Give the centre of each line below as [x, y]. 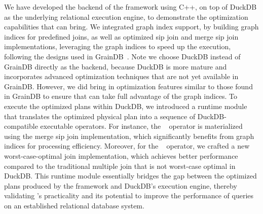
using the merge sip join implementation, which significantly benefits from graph [129, 136]
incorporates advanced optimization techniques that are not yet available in [121, 76]
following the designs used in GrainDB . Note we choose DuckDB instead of [122, 56]
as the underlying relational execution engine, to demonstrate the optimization [126, 16]
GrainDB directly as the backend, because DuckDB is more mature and [116, 66]
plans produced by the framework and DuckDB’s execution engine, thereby [121, 185]
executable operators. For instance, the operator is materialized [141, 126]
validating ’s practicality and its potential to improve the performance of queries [129, 195]
